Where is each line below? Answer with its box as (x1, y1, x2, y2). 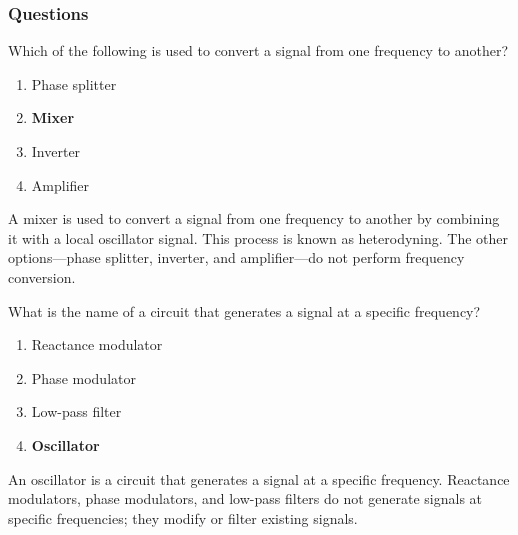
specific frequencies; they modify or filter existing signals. (8, 507, 358, 528)
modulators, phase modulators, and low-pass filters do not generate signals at (8, 488, 483, 509)
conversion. (8, 266, 76, 287)
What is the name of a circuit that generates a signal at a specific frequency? (8, 300, 481, 321)
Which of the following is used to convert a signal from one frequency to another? (8, 40, 509, 61)
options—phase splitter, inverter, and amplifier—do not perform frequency (8, 247, 465, 268)
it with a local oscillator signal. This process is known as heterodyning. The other (8, 227, 509, 248)
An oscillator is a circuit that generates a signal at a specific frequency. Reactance (8, 468, 510, 489)
